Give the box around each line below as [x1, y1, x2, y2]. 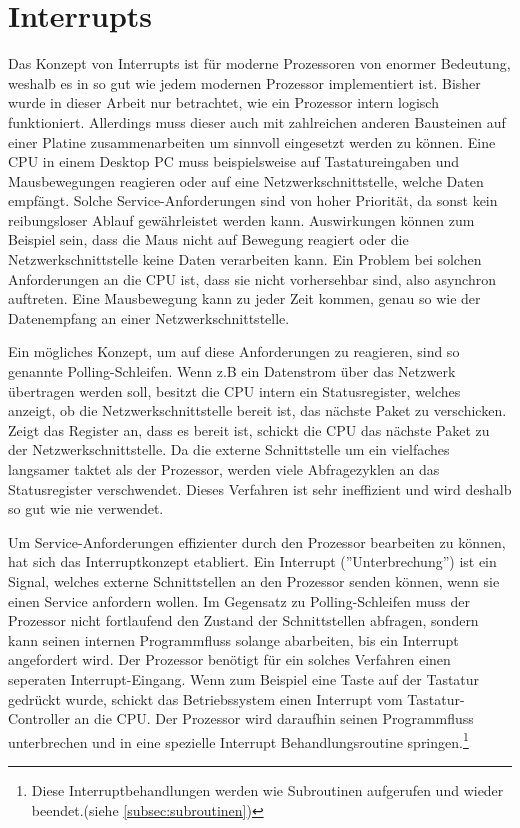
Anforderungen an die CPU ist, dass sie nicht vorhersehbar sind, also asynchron [8, 268, 496, 289]
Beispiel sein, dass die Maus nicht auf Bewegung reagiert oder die [8, 229, 409, 250]
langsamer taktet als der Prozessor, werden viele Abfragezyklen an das [8, 459, 440, 479]
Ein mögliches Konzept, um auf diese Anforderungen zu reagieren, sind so [8, 341, 460, 362]
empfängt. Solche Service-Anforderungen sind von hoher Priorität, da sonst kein [8, 190, 498, 211]
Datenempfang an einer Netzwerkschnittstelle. [8, 307, 290, 328]
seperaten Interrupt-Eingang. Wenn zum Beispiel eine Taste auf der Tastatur [8, 668, 480, 689]
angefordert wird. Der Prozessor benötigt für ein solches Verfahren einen [8, 649, 451, 670]
